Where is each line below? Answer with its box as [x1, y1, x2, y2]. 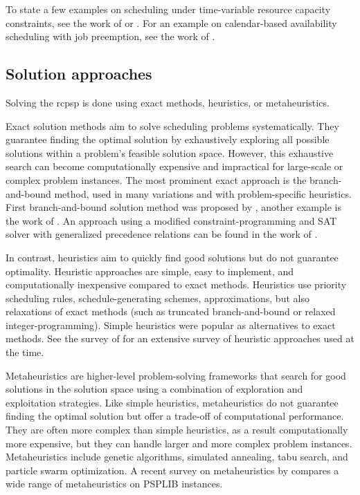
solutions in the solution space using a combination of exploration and [6, 382, 303, 396]
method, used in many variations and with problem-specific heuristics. [54, 186, 352, 200]
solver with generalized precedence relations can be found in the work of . [6, 227, 318, 241]
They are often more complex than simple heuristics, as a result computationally [6, 422, 348, 437]
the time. [6, 345, 44, 359]
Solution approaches [6, 63, 152, 84]
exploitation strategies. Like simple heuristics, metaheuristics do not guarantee [6, 395, 339, 409]
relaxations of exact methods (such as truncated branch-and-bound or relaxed [6, 304, 336, 319]
